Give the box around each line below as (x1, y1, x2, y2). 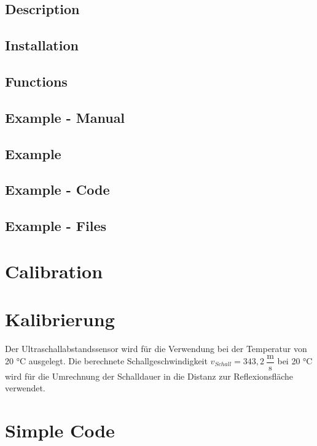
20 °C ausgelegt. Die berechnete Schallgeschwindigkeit (5, 354, 208, 367)
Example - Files (5, 216, 106, 235)
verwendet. (5, 381, 45, 394)
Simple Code (5, 418, 115, 442)
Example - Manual (5, 108, 125, 127)
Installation (5, 36, 79, 55)
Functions (5, 71, 68, 90)
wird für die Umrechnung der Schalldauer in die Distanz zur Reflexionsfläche (5, 369, 294, 382)
